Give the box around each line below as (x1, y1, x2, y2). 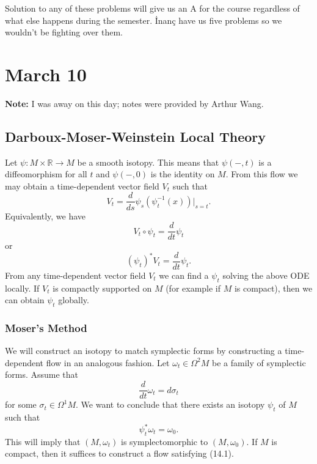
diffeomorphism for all (5, 168, 87, 180)
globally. (58, 293, 89, 306)
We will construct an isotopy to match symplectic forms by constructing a (5, 344, 282, 357)
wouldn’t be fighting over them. (5, 26, 123, 39)
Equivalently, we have (5, 209, 86, 222)
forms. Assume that (5, 368, 79, 381)
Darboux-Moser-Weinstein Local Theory (5, 127, 266, 145)
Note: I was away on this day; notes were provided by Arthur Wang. (5, 97, 264, 109)
